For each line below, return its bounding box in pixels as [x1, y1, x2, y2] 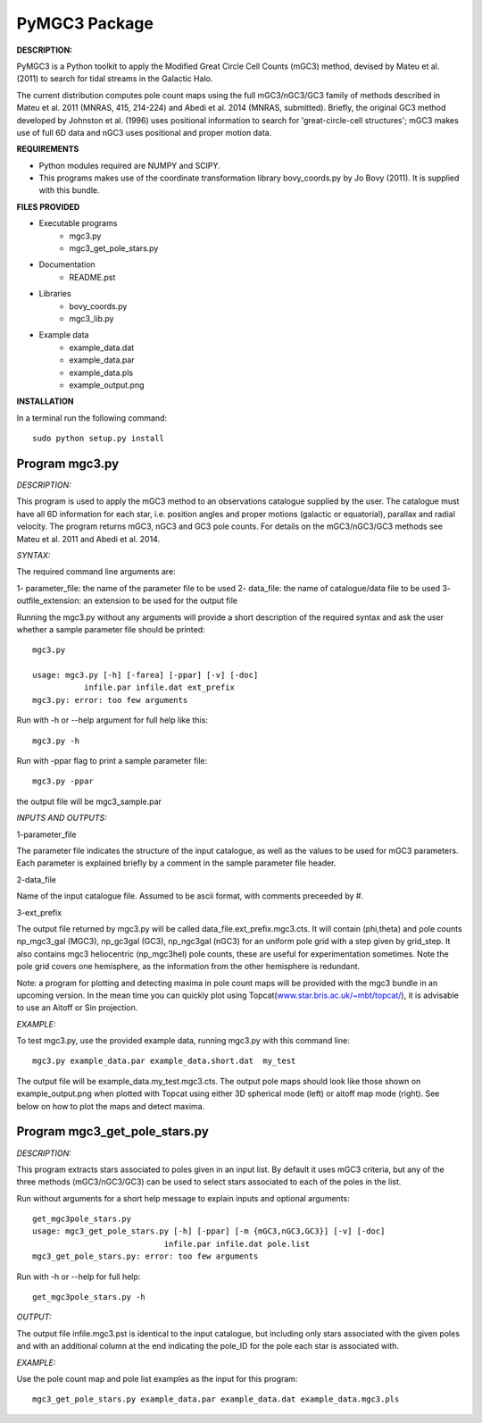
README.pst [69, 272, 116, 282]
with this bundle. [38, 185, 100, 196]
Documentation [38, 259, 96, 270]
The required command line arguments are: [16, 566, 176, 577]
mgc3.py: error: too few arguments [32, 695, 188, 705]
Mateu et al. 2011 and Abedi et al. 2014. [16, 533, 161, 544]
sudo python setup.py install [32, 433, 165, 444]
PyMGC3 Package [16, 13, 154, 33]
